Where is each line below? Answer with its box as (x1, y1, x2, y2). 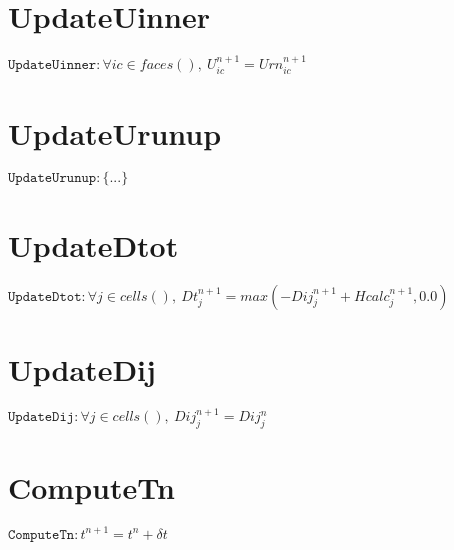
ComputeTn (8, 467, 175, 508)
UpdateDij (8, 348, 156, 389)
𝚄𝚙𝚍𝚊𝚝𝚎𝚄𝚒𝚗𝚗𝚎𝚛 (8, 57, 97, 72)
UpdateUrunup (8, 112, 222, 153)
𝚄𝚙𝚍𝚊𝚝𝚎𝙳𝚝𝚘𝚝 (8, 289, 82, 304)
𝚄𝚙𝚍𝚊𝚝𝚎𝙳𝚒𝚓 (8, 410, 75, 425)
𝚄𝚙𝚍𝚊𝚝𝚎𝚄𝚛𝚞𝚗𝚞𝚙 (8, 171, 97, 186)
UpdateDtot (8, 224, 179, 265)
